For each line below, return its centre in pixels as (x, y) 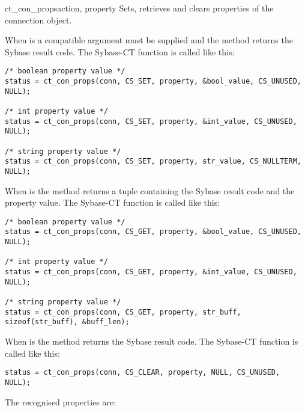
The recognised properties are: (61, 401)
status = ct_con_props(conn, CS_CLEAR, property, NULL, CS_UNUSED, (143, 373)
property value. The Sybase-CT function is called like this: (113, 202)
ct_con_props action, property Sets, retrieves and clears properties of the (139, 8)
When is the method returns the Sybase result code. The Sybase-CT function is (152, 341)
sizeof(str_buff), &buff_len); (67, 322)
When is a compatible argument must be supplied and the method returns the (149, 40)
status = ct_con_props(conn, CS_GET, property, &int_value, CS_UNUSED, (151, 272)
